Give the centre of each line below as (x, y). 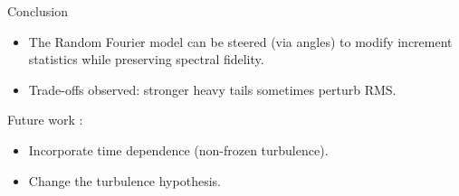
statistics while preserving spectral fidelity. (146, 59)
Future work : (45, 120)
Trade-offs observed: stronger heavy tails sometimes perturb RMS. (212, 89)
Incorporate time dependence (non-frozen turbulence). (178, 149)
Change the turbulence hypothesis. (124, 180)
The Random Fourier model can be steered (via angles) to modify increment (240, 41)
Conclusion (38, 11)
